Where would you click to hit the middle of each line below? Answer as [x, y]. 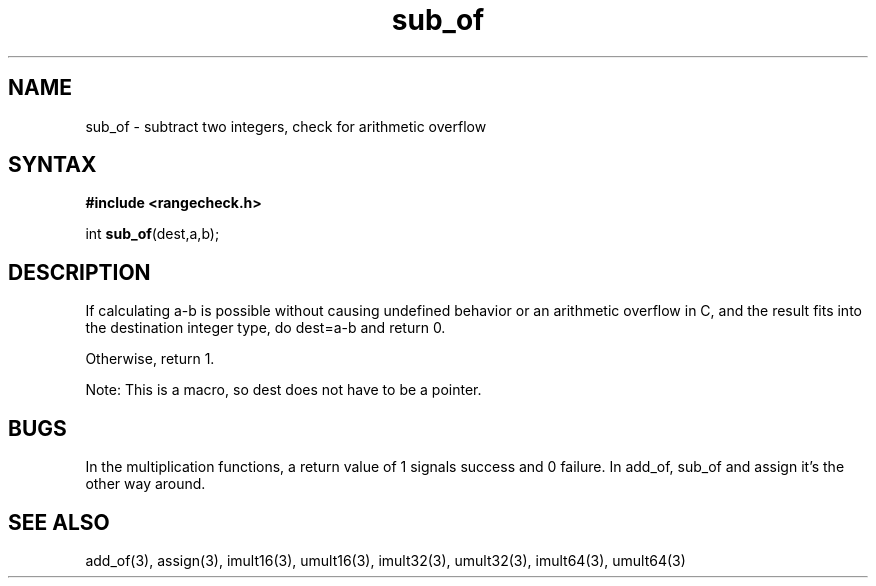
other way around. [145, 484]
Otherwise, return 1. [150, 359]
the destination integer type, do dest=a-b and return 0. [265, 328]
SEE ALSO [59, 522]
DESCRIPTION [79, 272]
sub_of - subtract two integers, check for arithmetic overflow [286, 126]
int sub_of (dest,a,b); [152, 234]
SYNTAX [52, 165]
